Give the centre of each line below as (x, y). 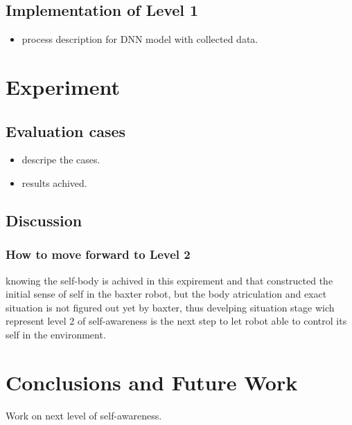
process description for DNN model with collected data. (140, 39)
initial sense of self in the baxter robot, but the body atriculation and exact (166, 294)
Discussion (44, 220)
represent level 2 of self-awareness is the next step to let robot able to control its (176, 321)
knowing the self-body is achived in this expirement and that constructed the (169, 280)
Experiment (63, 86)
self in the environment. (56, 334)
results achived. (54, 182)
